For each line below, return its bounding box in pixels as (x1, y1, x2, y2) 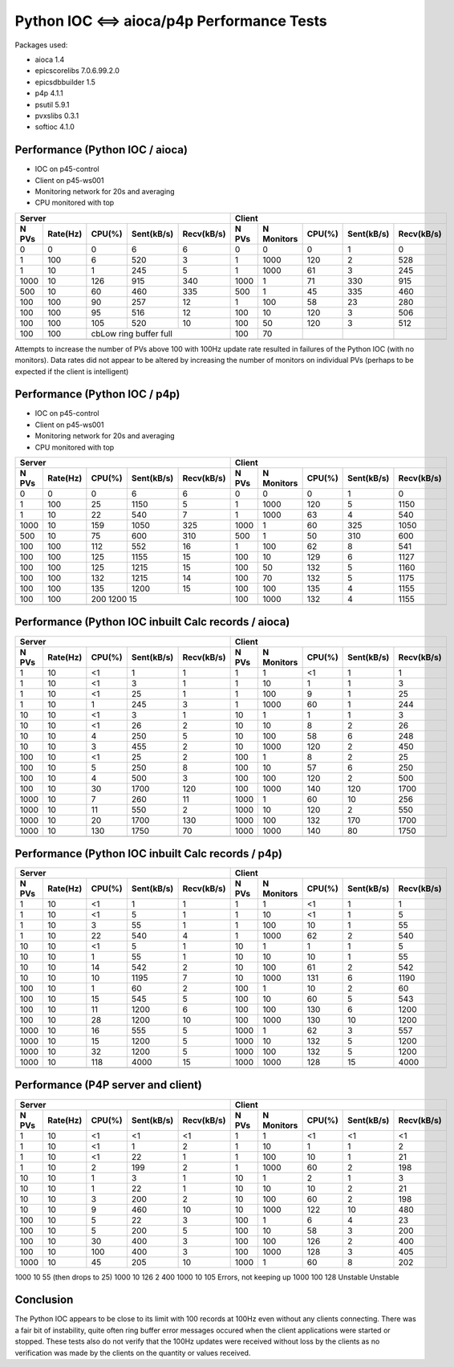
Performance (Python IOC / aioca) (14, 143, 188, 157)
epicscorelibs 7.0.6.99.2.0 (34, 66, 120, 75)
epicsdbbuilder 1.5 (34, 77, 96, 87)
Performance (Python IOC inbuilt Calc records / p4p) (14, 847, 282, 860)
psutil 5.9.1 (34, 100, 70, 109)
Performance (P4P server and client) (14, 1078, 202, 1092)
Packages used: (14, 40, 68, 50)
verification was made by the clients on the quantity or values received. (14, 1348, 251, 1357)
